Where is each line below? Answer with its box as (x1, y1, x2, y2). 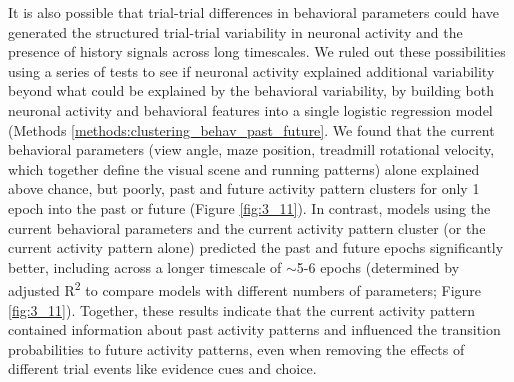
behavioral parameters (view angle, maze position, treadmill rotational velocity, (8, 139, 495, 160)
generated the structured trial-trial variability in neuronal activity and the (8, 21, 463, 42)
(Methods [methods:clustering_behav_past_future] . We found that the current (8, 119, 495, 140)
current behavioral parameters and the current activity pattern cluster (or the (8, 217, 486, 238)
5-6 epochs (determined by (296, 256, 460, 277)
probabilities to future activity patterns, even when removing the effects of (8, 338, 465, 359)
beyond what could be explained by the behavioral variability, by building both (8, 80, 494, 101)
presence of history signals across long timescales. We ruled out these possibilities (8, 41, 506, 62)
